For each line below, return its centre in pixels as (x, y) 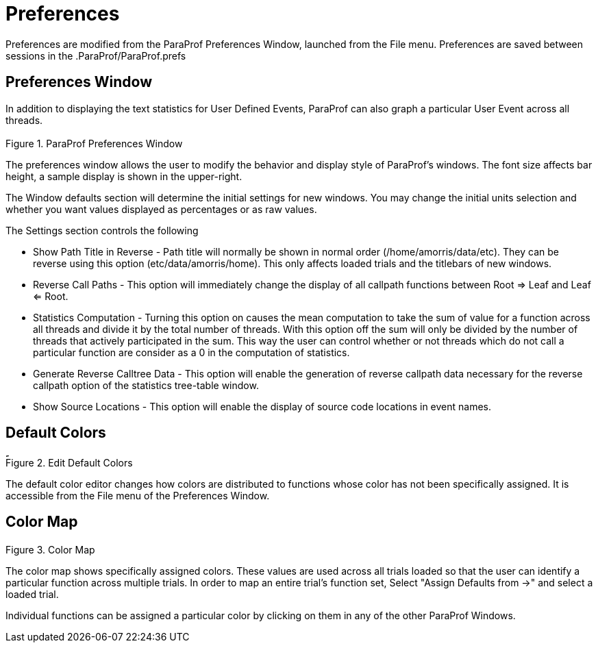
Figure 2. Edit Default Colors (69, 462)
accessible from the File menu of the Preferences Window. (138, 495)
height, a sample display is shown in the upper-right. (124, 176)
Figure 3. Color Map (50, 550)
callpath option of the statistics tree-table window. (146, 385)
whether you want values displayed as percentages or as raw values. (161, 209)
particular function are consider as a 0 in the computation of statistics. (191, 352)
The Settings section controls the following (102, 230)
